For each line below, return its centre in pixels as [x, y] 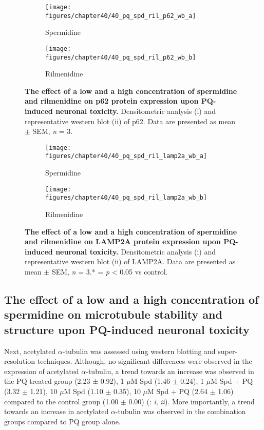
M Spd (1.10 [83, 391]
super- [228, 351]
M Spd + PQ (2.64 [177, 391]
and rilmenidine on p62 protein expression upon [112, 101]
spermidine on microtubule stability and [113, 314]
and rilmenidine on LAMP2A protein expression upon [123, 241]
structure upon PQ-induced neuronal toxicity [127, 329]
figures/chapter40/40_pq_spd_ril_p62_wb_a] [121, 16]
